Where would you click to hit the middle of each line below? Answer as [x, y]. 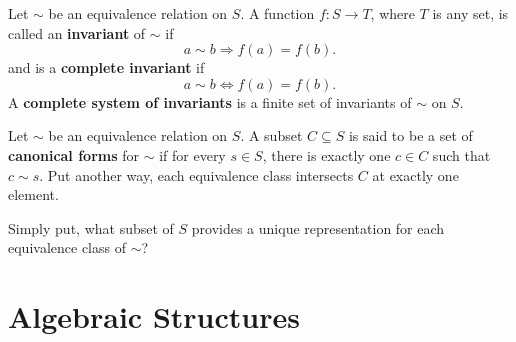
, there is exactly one [326, 154]
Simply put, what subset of [91, 227]
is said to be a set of [410, 135]
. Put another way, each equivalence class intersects [196, 174]
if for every [192, 154]
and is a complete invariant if [106, 67]
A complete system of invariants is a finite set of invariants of [210, 101]
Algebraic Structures [154, 316]
